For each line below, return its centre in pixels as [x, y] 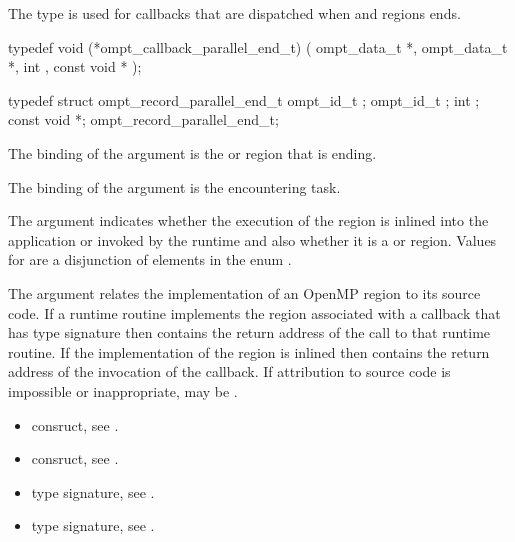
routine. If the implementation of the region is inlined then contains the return [249, 351]
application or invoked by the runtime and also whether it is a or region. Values [252, 239]
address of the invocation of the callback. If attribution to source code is [229, 371]
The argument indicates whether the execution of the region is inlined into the [248, 220]
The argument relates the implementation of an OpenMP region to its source [244, 292]
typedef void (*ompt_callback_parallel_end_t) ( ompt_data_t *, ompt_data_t [258, 46]
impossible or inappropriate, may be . [123, 390]
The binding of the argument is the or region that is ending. [192, 152]
